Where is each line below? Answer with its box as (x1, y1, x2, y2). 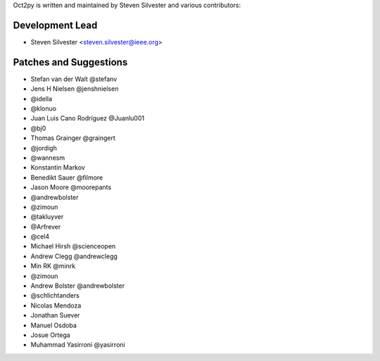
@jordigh (30, 144, 58, 152)
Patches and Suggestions (13, 56, 128, 68)
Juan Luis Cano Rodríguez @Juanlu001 (30, 114, 144, 122)
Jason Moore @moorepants (30, 183, 112, 191)
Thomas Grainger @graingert (30, 134, 116, 142)
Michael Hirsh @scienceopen (30, 242, 116, 251)
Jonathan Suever (30, 311, 80, 319)
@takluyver (30, 213, 64, 221)
